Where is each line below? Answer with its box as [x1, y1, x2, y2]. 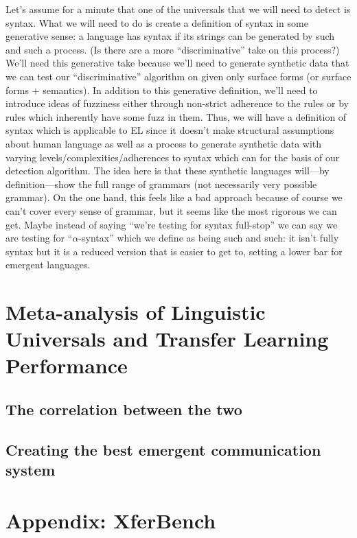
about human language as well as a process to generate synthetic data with [5, 136, 322, 150]
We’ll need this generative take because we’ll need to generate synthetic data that [5, 56, 349, 70]
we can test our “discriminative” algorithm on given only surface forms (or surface [5, 69, 352, 83]
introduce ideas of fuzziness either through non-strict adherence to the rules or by [5, 96, 349, 110]
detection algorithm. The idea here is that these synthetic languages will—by [5, 163, 330, 178]
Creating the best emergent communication [5, 438, 321, 460]
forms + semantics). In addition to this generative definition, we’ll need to [5, 82, 318, 97]
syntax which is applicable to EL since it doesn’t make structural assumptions [5, 123, 334, 137]
